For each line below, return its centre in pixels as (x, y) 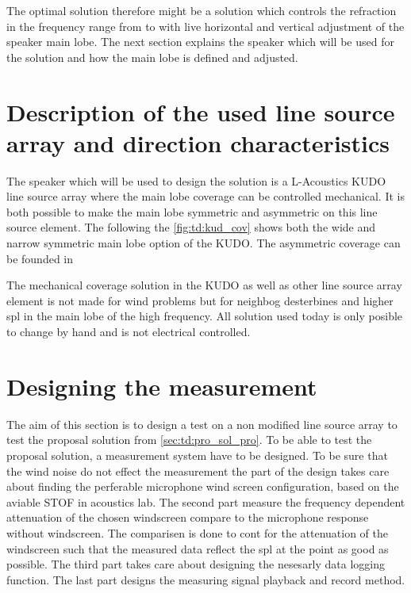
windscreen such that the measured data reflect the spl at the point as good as (198, 548)
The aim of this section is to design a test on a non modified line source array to (202, 424)
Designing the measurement (162, 386)
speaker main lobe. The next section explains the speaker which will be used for (200, 42)
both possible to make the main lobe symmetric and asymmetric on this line (192, 211)
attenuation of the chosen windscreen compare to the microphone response (188, 517)
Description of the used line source (201, 111)
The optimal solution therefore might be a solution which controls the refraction (202, 10)
